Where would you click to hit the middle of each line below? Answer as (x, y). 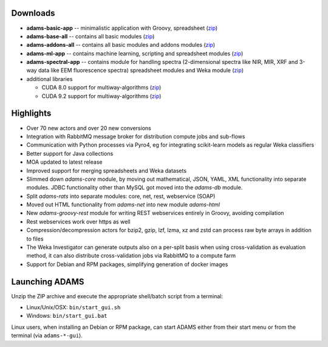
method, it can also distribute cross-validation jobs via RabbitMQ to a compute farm (131, 256)
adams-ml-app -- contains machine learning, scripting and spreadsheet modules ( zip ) (135, 53)
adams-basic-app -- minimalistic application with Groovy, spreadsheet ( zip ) (122, 28)
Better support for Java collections (70, 153)
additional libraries (50, 79)
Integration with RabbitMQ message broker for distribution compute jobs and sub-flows (136, 136)
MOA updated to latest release (64, 162)
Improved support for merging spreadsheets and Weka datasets (107, 170)
